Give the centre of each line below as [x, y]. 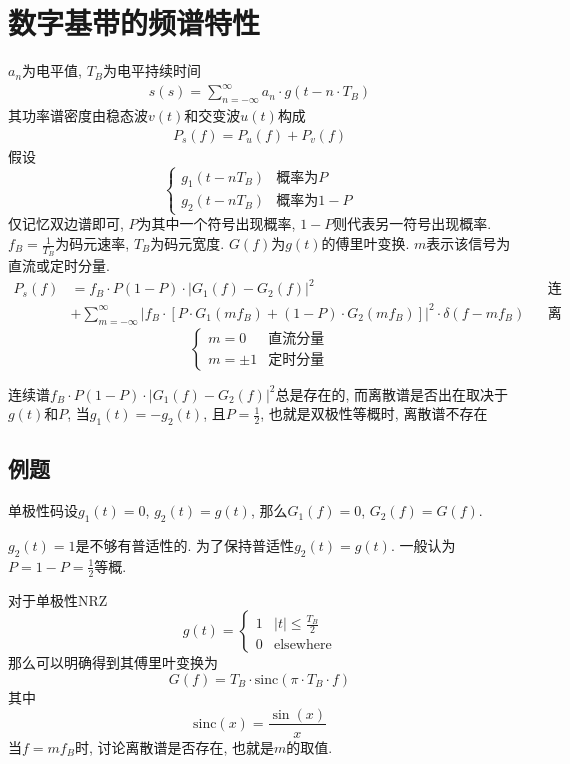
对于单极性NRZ [58, 599]
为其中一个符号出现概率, [216, 223]
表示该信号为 [468, 243]
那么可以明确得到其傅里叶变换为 [113, 662]
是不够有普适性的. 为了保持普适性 [185, 545]
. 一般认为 [423, 545]
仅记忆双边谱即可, [66, 223]
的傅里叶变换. [365, 243]
